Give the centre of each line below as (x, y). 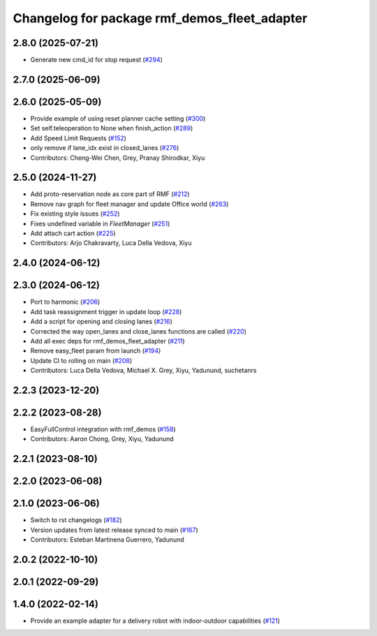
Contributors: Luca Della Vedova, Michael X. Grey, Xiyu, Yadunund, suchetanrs (143, 371)
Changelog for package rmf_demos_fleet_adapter (160, 18)
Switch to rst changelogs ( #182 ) (76, 520)
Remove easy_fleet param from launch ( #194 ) (96, 351)
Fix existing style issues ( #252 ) (75, 214)
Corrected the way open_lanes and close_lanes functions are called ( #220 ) (139, 331)
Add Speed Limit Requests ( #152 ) (79, 138)
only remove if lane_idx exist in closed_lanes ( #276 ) (105, 148)
